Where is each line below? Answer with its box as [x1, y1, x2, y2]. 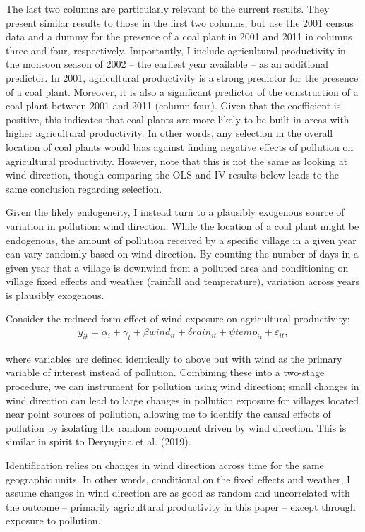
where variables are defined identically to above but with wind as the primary [6, 351, 342, 365]
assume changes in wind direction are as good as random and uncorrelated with [6, 485, 350, 500]
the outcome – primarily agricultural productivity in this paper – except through [6, 499, 356, 514]
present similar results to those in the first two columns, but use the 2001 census [6, 15, 354, 30]
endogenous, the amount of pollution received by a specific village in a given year [6, 232, 357, 247]
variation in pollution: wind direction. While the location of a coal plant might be [6, 218, 359, 233]
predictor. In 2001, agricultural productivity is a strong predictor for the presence [6, 70, 359, 85]
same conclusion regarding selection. [6, 181, 162, 195]
